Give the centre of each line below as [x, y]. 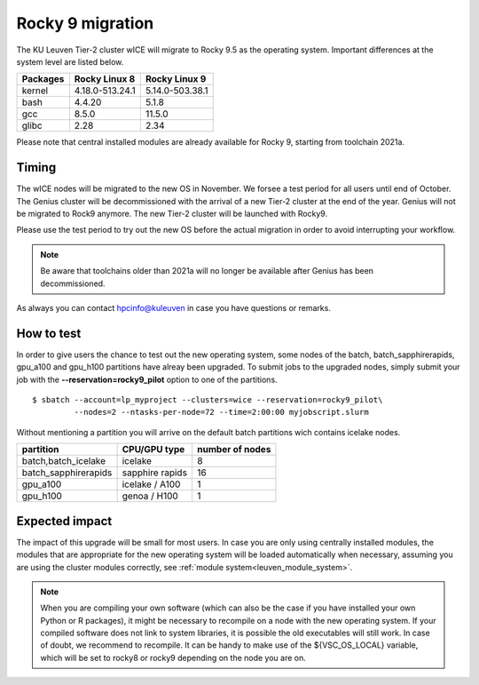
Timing [36, 167]
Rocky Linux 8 [105, 79]
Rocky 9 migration [85, 23]
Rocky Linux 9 [176, 79]
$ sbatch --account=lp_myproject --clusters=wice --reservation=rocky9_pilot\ [208, 400]
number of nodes [234, 450]
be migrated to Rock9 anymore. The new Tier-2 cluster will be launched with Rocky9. [172, 214]
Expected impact [64, 521]
